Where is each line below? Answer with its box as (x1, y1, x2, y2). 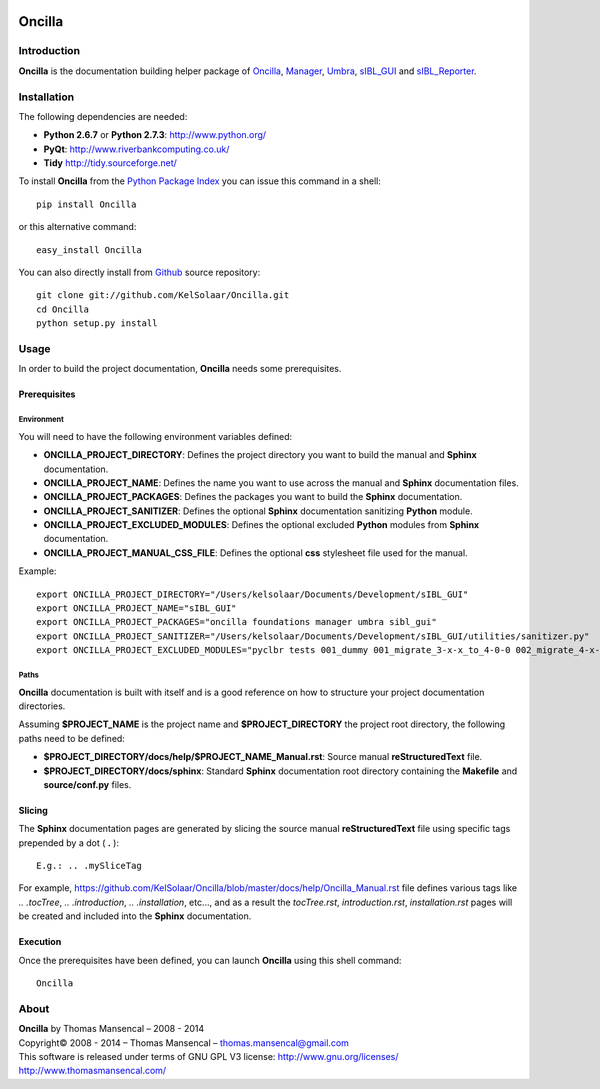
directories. (18, 700, 66, 712)
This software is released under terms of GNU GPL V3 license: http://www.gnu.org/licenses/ (18, 1050, 399, 1062)
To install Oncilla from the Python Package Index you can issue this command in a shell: (18, 175, 382, 187)
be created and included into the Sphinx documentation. (18, 910, 252, 922)
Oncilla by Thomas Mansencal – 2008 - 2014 (18, 1023, 205, 1035)
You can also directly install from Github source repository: (18, 266, 261, 279)
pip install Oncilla (36, 198, 137, 210)
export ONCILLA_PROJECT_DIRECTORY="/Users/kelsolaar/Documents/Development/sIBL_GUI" (36, 588, 469, 600)
